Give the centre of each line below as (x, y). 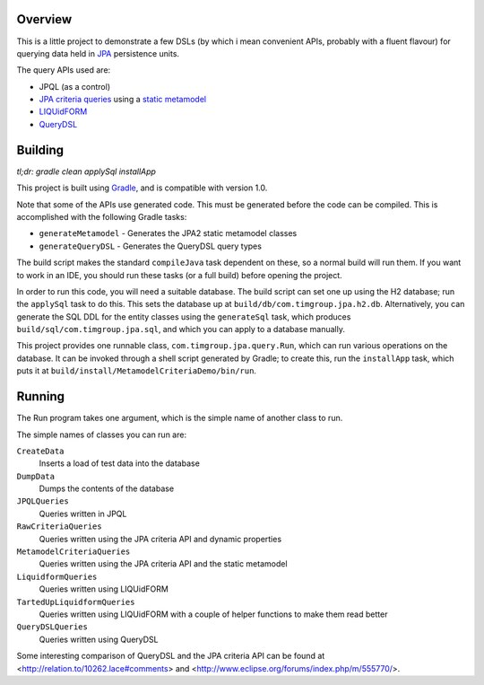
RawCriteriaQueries (59, 527)
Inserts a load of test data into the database (120, 463)
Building (40, 149)
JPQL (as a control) (75, 86)
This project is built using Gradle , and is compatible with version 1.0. (142, 188)
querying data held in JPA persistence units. (98, 53)
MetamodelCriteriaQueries (73, 552)
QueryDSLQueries (52, 627)
